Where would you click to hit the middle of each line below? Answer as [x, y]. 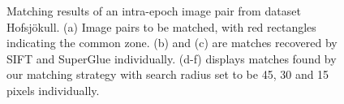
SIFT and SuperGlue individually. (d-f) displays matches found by [172, 58]
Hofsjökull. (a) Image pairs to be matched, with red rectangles [161, 26]
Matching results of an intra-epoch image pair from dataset [154, 11]
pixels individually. [53, 90]
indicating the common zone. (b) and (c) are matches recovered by [172, 43]
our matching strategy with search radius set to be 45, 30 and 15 [168, 74]
